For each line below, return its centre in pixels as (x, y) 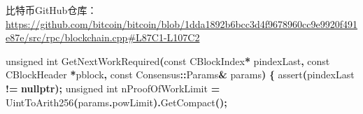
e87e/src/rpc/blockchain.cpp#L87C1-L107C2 (103, 37)
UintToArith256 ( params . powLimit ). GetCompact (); (116, 102)
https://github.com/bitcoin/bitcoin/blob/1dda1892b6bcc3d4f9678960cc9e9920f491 (181, 23)
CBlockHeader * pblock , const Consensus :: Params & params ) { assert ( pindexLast (180, 74)
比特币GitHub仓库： (51, 10)
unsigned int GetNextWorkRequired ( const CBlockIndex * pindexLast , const (168, 60)
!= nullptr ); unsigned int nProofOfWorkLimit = (113, 88)
